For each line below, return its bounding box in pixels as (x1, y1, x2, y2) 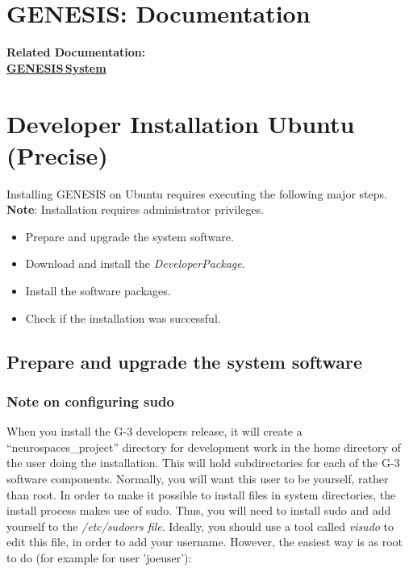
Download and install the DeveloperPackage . (25, 255, 245, 272)
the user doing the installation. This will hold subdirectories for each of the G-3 (6, 454, 400, 471)
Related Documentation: (6, 44, 146, 61)
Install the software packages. (25, 282, 171, 299)
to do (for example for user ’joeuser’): (6, 549, 192, 566)
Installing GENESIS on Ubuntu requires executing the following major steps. (6, 185, 387, 202)
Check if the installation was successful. (25, 309, 221, 326)
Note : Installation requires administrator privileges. (6, 201, 265, 218)
